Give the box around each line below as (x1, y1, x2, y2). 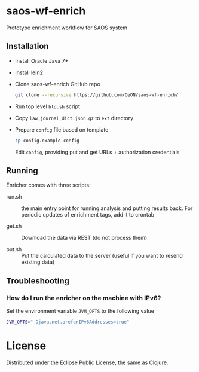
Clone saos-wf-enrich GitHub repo (14, 80, 100, 87)
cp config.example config (14, 138, 79, 144)
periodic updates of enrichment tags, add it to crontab (21, 211, 155, 218)
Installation (6, 41, 49, 51)
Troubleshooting (6, 276, 70, 286)
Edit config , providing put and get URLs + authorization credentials (14, 148, 180, 155)
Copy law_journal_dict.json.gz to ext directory (14, 114, 133, 121)
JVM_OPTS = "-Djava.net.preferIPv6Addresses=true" (6, 319, 130, 325)
